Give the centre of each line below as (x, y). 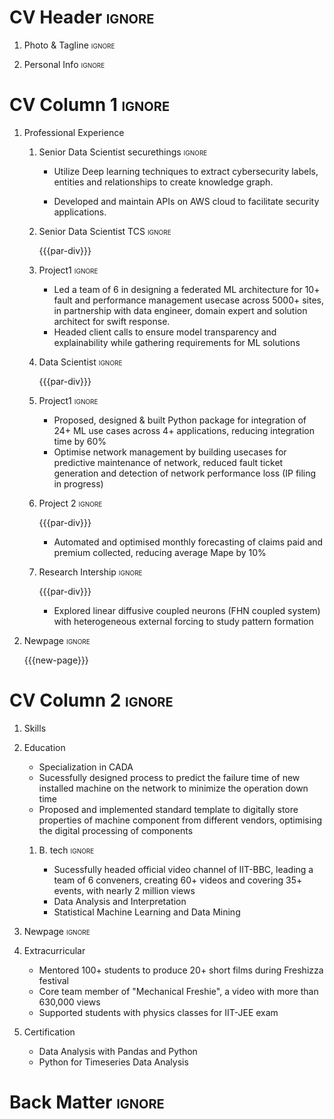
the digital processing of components (116, 830)
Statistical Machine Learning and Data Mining (147, 912)
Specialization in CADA (86, 767)
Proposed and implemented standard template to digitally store (168, 809)
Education (44, 747)
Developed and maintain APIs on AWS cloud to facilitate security (186, 201)
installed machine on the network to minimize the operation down (173, 788)
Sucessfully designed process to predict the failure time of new (169, 777)
